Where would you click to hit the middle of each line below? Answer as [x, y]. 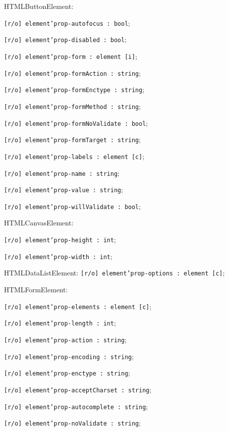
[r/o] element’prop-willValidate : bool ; [72, 206]
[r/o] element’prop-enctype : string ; [67, 373]
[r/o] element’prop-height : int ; [60, 240]
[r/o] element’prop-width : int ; [58, 256]
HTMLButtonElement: [39, 6]
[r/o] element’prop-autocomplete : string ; [76, 406]
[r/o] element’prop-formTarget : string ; [72, 139]
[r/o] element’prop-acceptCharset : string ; [78, 389]
